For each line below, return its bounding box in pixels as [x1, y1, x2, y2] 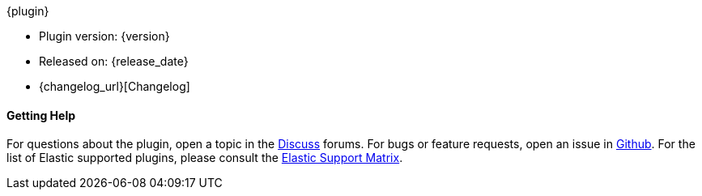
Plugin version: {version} [39, 29, 170, 43]
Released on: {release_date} [39, 54, 189, 68]
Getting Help [6, 108, 76, 122]
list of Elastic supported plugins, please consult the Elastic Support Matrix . [6, 151, 403, 165]
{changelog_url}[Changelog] [39, 79, 190, 93]
